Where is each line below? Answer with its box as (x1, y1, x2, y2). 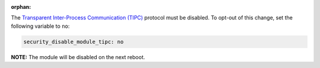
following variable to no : (11, 22, 70, 30)
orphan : (11, 4, 31, 10)
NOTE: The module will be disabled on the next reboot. (11, 53, 145, 60)
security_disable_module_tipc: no (23, 38, 124, 45)
